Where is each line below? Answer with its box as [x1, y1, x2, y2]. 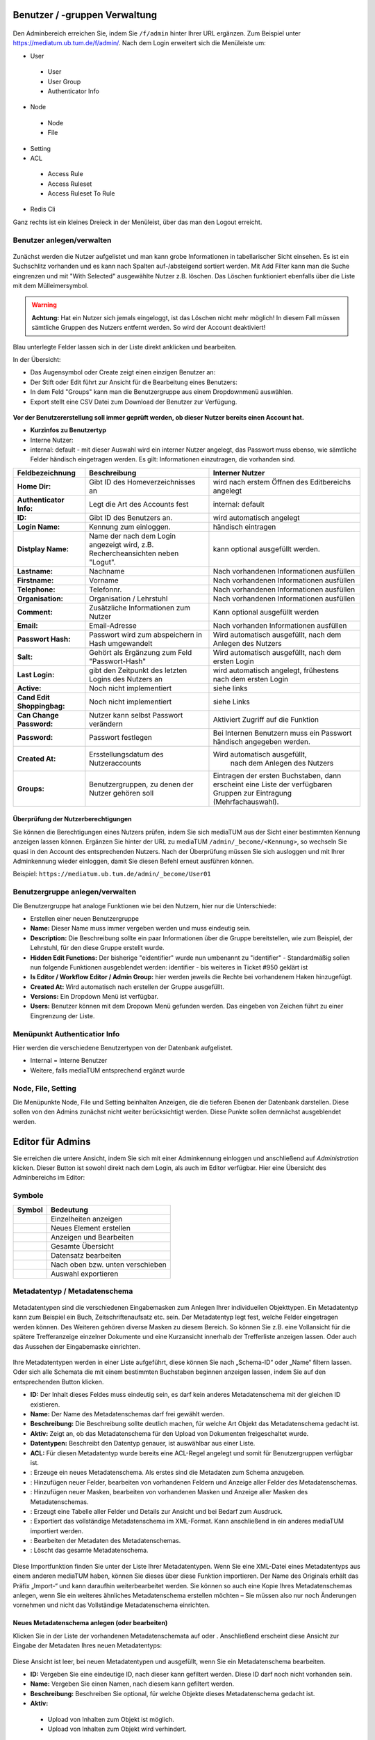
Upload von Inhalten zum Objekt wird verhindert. [47, 1725, 187, 1733]
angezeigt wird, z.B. [89, 539, 154, 549]
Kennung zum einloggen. [89, 522, 171, 532]
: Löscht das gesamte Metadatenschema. [30, 1546, 149, 1555]
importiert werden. [30, 1526, 83, 1535]
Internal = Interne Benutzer [30, 1057, 108, 1065]
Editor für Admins [12, 1135, 91, 1148]
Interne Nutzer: [30, 436, 74, 444]
